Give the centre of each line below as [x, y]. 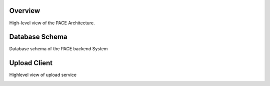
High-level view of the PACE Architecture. [52, 23]
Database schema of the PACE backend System [58, 49]
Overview [25, 11]
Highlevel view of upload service [43, 75]
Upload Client [31, 63]
